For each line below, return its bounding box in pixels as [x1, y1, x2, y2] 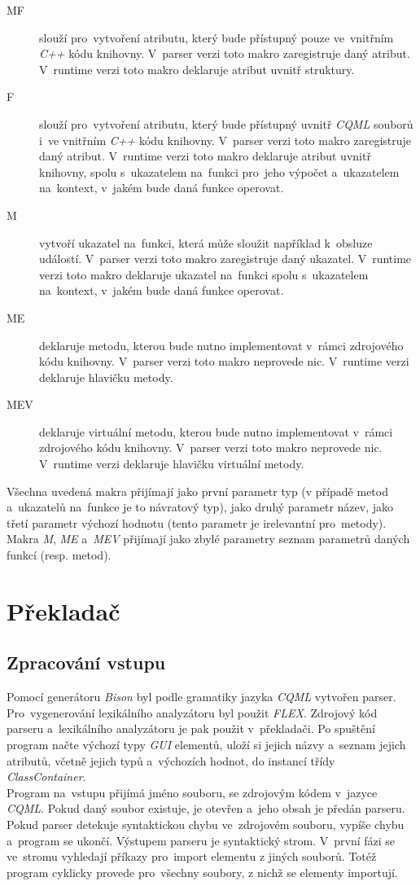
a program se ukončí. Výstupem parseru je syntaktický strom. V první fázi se [7, 831, 396, 849]
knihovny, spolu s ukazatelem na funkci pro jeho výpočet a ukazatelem [39, 163, 400, 180]
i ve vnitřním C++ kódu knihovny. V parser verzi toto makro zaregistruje [39, 131, 412, 148]
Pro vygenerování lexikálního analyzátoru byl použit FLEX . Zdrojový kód [7, 704, 378, 721]
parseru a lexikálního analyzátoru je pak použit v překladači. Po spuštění [7, 720, 375, 737]
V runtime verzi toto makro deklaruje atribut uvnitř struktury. [39, 60, 355, 77]
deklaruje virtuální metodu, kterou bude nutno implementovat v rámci [39, 423, 393, 440]
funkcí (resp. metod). [7, 546, 112, 564]
